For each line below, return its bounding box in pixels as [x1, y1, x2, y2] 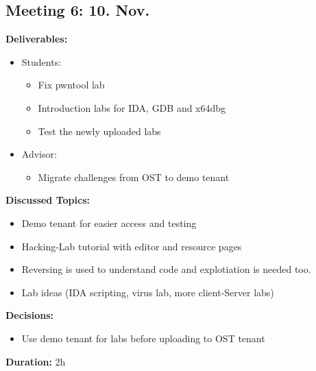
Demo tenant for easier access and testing [21, 215, 197, 230]
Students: [21, 54, 62, 69]
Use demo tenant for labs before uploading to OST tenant [21, 331, 265, 345]
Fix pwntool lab [38, 77, 105, 92]
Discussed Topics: [5, 193, 90, 207]
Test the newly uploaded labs [38, 123, 161, 138]
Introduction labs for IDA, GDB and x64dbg [38, 100, 226, 115]
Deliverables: [5, 32, 68, 46]
